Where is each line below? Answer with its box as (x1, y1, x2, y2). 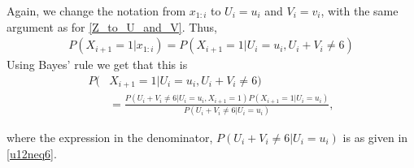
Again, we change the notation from (7, 2, 186, 19)
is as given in (342, 128, 408, 145)
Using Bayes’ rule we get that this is (7, 56, 188, 73)
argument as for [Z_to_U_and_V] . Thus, (7, 18, 217, 35)
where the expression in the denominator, (7, 128, 213, 145)
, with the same (320, 2, 399, 19)
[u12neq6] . (7, 144, 57, 162)
